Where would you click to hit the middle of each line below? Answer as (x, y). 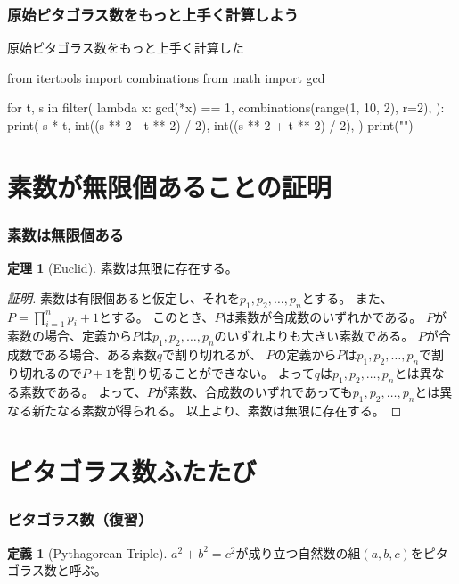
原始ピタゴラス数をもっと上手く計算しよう (153, 14)
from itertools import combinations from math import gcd (166, 77)
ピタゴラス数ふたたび (132, 471)
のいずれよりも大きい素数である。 (314, 336)
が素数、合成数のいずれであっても (254, 391)
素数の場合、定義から (70, 336)
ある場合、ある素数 (100, 354)
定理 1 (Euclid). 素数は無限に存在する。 (123, 268)
